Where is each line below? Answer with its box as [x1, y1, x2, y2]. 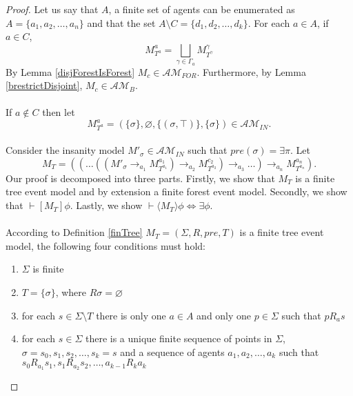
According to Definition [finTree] [6, 225, 143, 239]
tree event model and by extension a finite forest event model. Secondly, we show [6, 184, 347, 199]
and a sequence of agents [120, 344, 225, 359]
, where [55, 285, 87, 299]
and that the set [87, 15, 156, 30]
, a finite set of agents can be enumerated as [108, 2, 295, 16]
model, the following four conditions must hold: [6, 238, 205, 253]
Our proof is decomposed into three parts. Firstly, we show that [6, 170, 275, 185]
